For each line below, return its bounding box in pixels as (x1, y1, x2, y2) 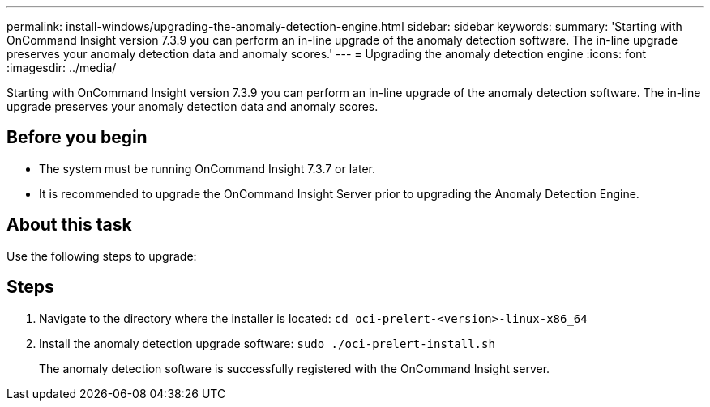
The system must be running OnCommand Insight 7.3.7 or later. (39, 161, 375, 176)
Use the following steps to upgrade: (6, 248, 197, 263)
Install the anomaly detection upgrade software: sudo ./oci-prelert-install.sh (39, 336, 495, 350)
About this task (6, 214, 132, 235)
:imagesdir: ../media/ (6, 61, 117, 74)
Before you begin (6, 127, 148, 148)
